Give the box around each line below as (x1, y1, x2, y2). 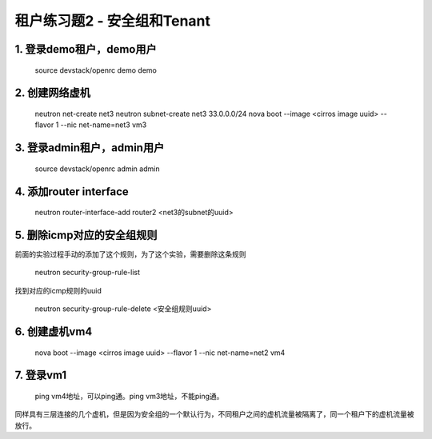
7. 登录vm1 (14, 369, 67, 382)
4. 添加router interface (14, 185, 130, 198)
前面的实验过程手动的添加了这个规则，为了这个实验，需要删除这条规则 (14, 249, 246, 259)
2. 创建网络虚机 (14, 86, 91, 100)
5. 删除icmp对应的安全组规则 (14, 228, 158, 241)
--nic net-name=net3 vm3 (60, 120, 147, 130)
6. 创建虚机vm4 (14, 325, 93, 339)
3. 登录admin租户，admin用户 (14, 141, 165, 155)
